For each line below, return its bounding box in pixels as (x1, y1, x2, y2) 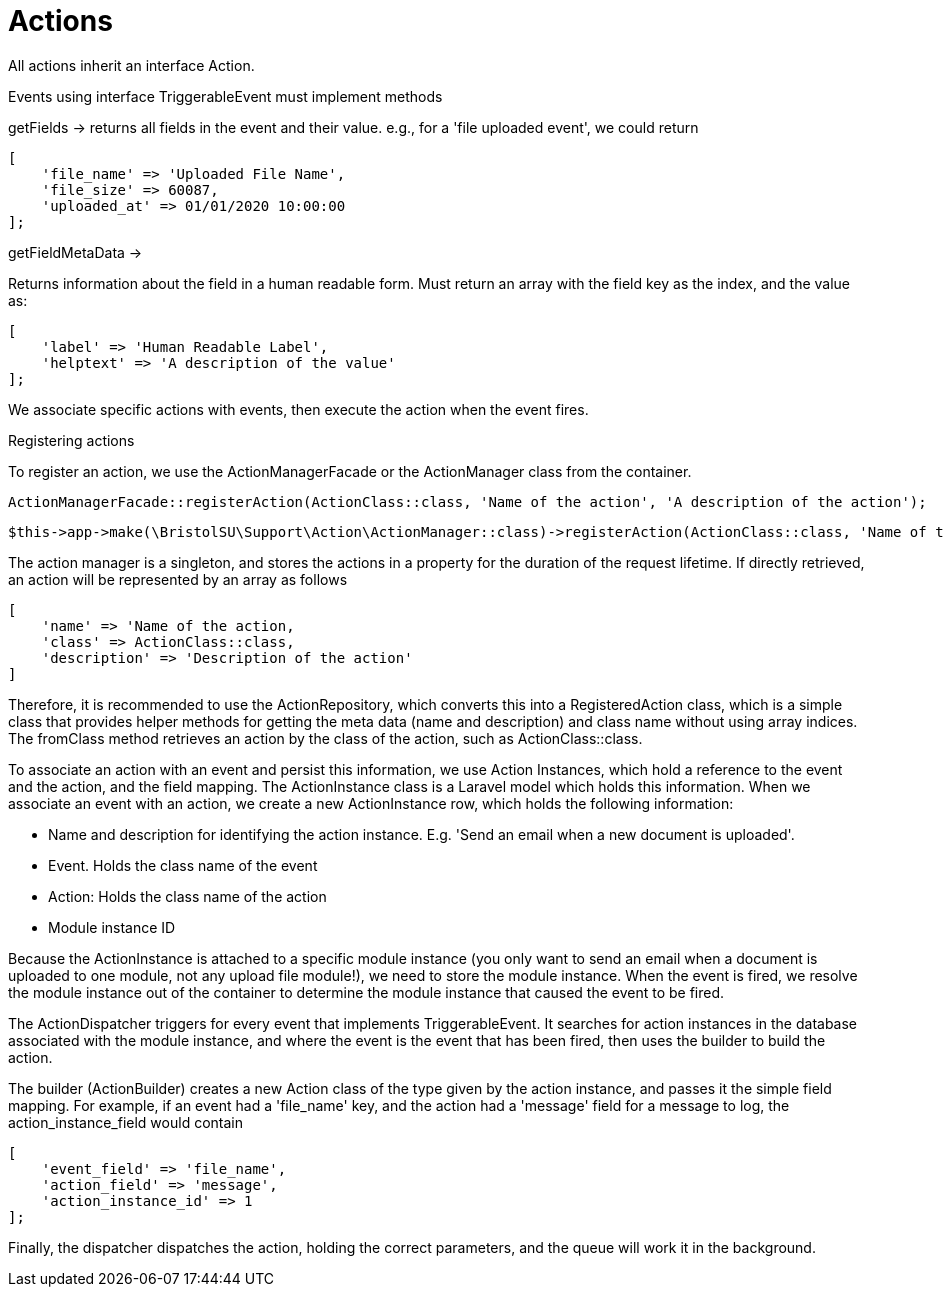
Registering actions (8, 431, 135, 449)
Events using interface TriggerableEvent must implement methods (8, 87, 443, 105)
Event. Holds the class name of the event (48, 856, 318, 874)
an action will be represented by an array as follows (8, 570, 348, 588)
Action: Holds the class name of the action (48, 887, 327, 905)
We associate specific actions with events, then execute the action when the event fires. (8, 400, 589, 418)
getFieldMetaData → (8, 243, 143, 261)
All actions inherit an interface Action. (8, 56, 255, 74)
